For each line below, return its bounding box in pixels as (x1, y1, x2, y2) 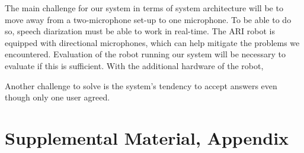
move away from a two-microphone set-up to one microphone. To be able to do (5, 13, 292, 25)
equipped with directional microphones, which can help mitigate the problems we (5, 36, 300, 48)
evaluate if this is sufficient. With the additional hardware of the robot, (5, 59, 264, 71)
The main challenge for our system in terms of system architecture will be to (5, 2, 283, 14)
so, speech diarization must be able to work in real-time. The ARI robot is (5, 25, 276, 37)
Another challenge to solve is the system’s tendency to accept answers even (5, 79, 277, 92)
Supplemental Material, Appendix (5, 125, 289, 149)
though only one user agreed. (5, 91, 110, 103)
